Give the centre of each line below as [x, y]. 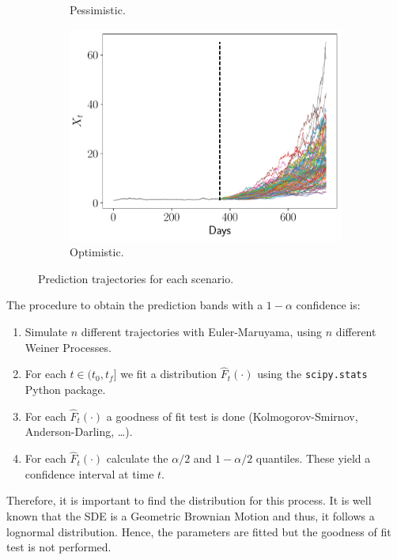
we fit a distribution [169, 374]
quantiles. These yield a [313, 458]
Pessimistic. [98, 9]
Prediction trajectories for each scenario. [136, 278]
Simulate [46, 331]
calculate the [137, 458]
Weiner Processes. [68, 347]
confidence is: [328, 305]
